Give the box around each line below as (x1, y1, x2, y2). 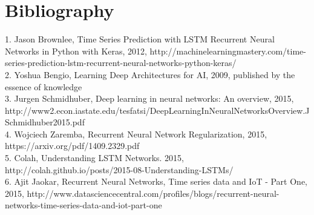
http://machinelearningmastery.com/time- (149, 44, 306, 57)
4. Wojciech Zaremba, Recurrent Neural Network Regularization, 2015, (5, 127, 267, 140)
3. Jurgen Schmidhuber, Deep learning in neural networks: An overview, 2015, (5, 92, 294, 105)
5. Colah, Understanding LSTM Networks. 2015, (5, 151, 185, 164)
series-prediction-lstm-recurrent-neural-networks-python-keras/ (5, 56, 237, 69)
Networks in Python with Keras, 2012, (5, 44, 147, 57)
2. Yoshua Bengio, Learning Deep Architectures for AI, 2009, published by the (5, 68, 295, 81)
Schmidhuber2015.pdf (5, 116, 85, 128)
